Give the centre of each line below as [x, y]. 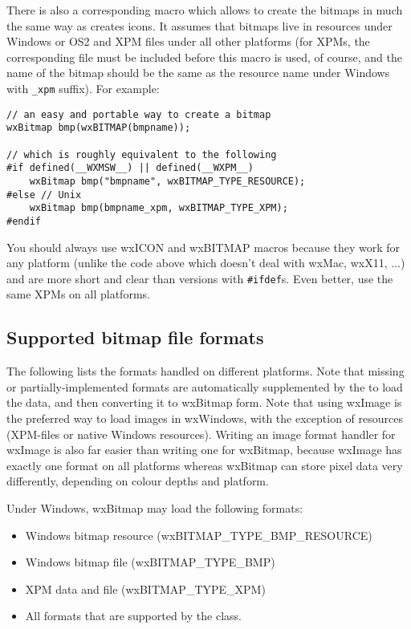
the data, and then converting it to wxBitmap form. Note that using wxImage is [204, 402]
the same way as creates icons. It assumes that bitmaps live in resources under [199, 25]
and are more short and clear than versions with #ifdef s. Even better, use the [200, 278]
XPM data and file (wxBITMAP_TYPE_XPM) [145, 588]
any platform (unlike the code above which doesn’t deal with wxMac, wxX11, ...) [206, 263]
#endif [24, 221]
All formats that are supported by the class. [133, 616]
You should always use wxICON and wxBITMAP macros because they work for [203, 247]
